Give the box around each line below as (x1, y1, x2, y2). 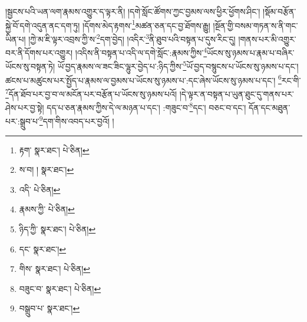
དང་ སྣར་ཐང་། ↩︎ (19, 242, 67, 255)
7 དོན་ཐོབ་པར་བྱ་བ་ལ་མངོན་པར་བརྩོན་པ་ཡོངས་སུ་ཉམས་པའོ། (5, 86, 177, 100)
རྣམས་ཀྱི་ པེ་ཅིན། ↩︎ (19, 203, 75, 215)
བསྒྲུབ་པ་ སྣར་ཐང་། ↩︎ (19, 302, 80, 314)
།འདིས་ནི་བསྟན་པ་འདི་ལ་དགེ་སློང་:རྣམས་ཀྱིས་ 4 (75, 45, 207, 58)
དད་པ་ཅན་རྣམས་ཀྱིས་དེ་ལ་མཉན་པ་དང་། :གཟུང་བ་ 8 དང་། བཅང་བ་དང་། (47, 100, 246, 113)
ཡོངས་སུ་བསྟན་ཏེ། (5, 60, 55, 72)
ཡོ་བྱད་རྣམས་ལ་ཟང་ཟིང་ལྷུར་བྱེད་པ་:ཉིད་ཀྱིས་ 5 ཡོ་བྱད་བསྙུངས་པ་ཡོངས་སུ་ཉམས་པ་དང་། (57, 58, 299, 72)
